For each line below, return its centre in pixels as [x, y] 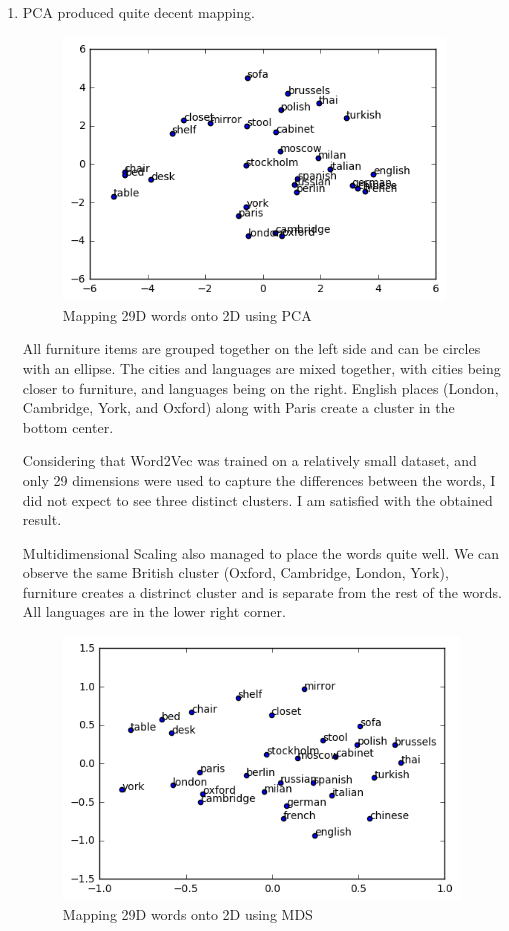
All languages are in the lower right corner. [154, 611]
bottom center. [68, 426]
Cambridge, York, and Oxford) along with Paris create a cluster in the [238, 407]
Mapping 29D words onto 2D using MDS [187, 914]
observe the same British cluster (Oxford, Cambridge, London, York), [235, 572]
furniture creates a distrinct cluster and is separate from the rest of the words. [262, 591]
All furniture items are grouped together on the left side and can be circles [251, 348]
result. [42, 519]
